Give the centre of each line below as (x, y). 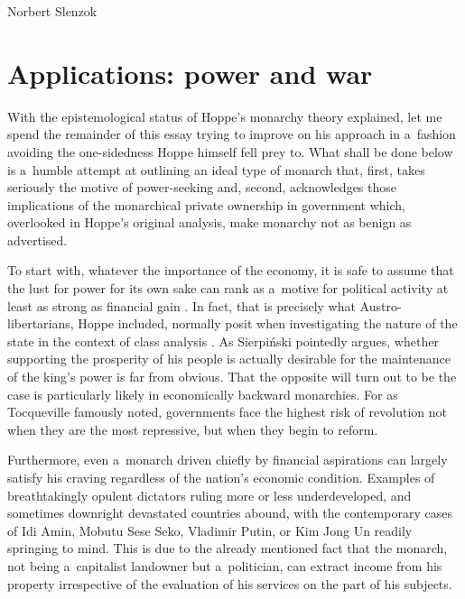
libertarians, (41, 323)
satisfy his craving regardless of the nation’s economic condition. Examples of (221, 477)
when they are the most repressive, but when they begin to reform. (193, 429)
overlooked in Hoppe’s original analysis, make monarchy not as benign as (209, 222)
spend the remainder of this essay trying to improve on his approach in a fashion (232, 134)
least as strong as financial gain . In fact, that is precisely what (181, 305)
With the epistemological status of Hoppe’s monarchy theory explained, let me (225, 116)
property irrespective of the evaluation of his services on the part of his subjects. (230, 583)
